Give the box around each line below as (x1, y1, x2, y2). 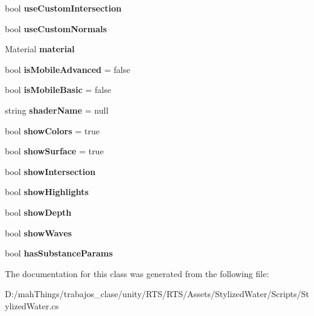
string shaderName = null (5, 103, 109, 116)
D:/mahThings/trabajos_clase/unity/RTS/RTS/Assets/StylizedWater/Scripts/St (5, 287, 310, 300)
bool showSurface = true (5, 145, 104, 157)
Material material (5, 43, 75, 55)
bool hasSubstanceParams (5, 247, 113, 259)
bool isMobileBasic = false (5, 83, 111, 96)
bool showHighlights (5, 185, 89, 198)
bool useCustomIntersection (5, 2, 121, 14)
